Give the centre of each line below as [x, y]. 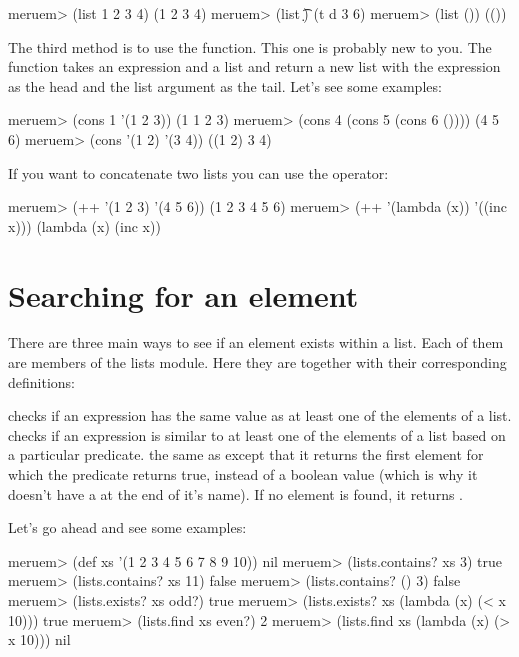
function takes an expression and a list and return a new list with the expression [254, 66]
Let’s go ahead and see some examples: [127, 527]
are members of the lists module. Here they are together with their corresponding [257, 362]
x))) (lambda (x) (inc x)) [84, 225]
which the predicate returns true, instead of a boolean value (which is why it [243, 474]
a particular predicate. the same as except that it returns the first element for [246, 454]
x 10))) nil [39, 639]
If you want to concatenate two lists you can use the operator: [198, 172]
